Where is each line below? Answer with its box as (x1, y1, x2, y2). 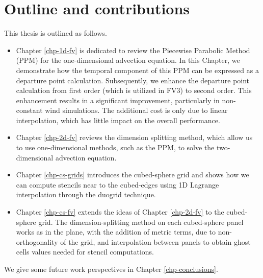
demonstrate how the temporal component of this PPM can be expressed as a (16, 64, 259, 75)
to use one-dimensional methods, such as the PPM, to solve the (16, 142, 215, 153)
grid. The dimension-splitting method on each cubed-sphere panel (38, 216, 244, 227)
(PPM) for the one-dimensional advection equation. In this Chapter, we (16, 55, 240, 65)
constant (16, 105, 43, 115)
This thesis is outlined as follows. (4, 28, 107, 38)
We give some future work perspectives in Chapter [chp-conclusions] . (4, 264, 218, 274)
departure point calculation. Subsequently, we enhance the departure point (16, 75, 250, 85)
